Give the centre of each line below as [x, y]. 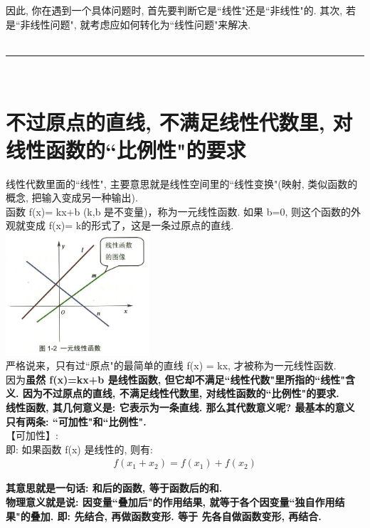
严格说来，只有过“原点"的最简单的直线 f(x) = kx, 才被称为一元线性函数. [171, 365]
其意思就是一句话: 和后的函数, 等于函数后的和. [114, 488]
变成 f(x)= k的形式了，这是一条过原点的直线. [129, 225]
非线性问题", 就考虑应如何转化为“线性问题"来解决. [136, 24]
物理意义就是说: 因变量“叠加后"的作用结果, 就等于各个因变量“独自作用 [170, 501]
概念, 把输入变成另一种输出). [72, 197]
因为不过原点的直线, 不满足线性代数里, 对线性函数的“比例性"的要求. [181, 393]
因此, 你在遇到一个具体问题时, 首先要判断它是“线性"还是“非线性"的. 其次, [174, 10]
